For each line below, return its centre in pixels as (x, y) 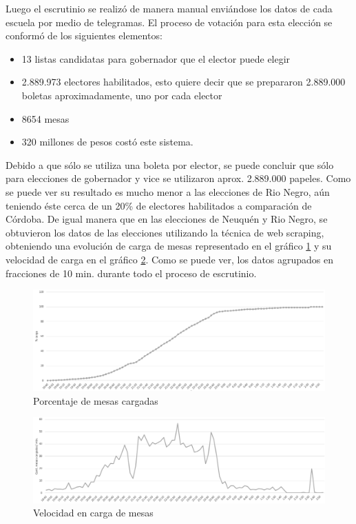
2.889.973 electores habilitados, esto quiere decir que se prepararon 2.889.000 (184, 82)
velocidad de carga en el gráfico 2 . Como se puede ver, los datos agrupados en (170, 259)
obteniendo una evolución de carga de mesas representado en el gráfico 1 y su (169, 246)
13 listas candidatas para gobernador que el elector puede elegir (156, 58)
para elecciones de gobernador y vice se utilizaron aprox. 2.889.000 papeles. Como (178, 178)
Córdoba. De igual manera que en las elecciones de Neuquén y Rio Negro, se (167, 219)
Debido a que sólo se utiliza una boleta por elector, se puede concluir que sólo (170, 164)
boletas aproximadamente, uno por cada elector (122, 95)
